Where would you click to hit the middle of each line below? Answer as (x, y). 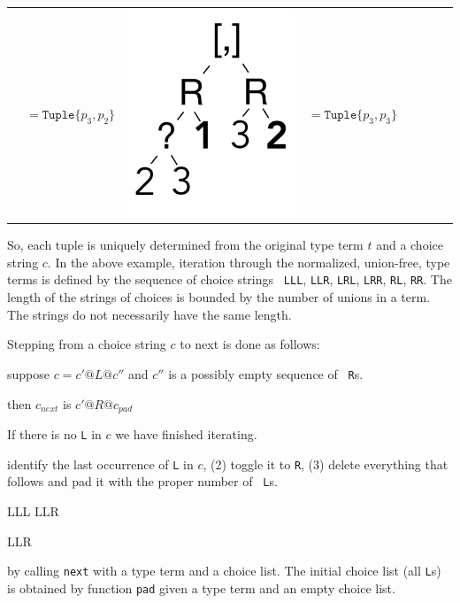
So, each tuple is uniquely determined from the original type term (185, 245)
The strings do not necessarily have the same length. (149, 314)
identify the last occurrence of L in (100, 464)
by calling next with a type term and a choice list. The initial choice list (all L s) (224, 571)
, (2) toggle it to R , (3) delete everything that (326, 464)
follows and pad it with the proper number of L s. (142, 481)
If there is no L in (54, 434)
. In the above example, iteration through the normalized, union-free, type (249, 262)
